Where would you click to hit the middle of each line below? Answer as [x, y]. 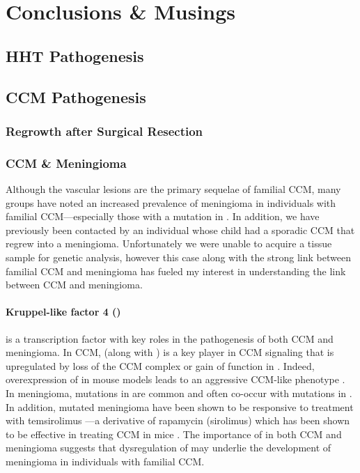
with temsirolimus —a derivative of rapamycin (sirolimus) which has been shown [178, 420]
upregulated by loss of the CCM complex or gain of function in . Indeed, [160, 365]
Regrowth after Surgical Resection [104, 131]
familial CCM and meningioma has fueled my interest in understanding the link [176, 271]
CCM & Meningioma [66, 163]
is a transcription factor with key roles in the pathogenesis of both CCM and [170, 338]
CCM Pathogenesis [76, 96]
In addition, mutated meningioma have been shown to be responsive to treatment [180, 406]
